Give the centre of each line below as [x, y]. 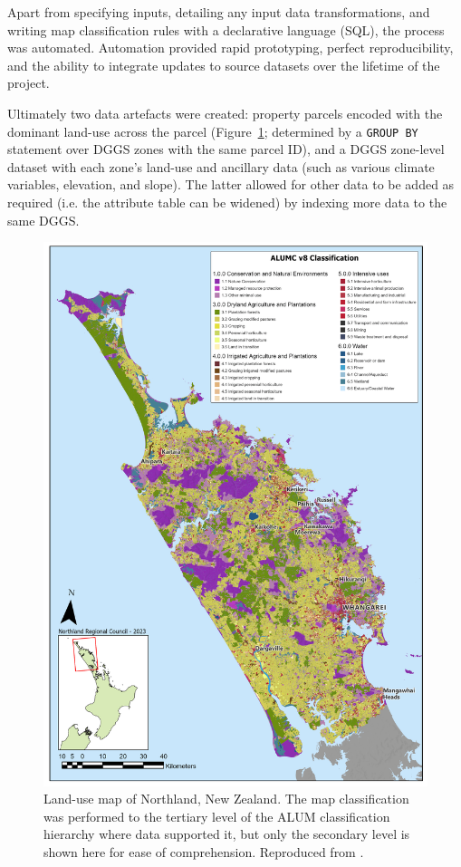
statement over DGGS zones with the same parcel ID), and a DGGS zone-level [226, 149]
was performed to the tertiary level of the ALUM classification [217, 816]
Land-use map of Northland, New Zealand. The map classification [226, 799]
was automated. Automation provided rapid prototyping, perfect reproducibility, [230, 48]
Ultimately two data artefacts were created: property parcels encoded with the [225, 113]
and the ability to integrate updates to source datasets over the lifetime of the [224, 65]
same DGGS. [43, 220]
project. [29, 83]
